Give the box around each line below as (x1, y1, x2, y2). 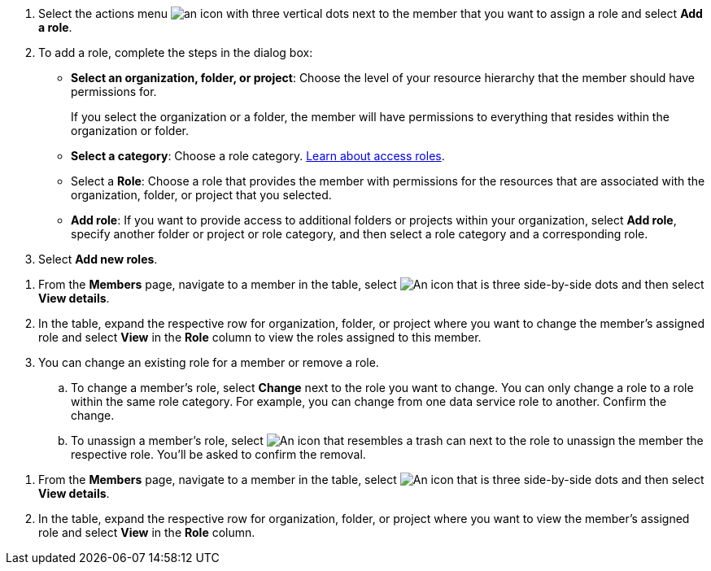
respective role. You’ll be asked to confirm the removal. (71, 447, 366, 461)
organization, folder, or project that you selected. (71, 188, 332, 202)
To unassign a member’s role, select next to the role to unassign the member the (71, 434, 704, 447)
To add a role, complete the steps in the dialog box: (38, 46, 313, 59)
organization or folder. (71, 124, 190, 137)
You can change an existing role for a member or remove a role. (38, 355, 379, 369)
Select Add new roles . (38, 252, 158, 266)
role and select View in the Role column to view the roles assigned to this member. (38, 330, 482, 344)
